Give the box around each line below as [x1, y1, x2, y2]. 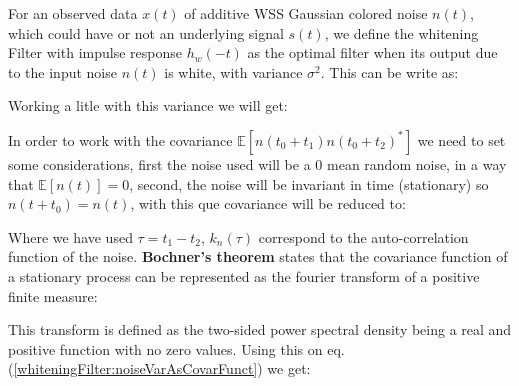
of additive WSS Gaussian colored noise [184, 3, 428, 23]
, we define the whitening [324, 22, 479, 43]
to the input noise [8, 61, 117, 82]
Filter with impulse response [8, 42, 182, 63]
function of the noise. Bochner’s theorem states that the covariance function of [8, 246, 508, 267]
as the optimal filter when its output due [247, 42, 498, 63]
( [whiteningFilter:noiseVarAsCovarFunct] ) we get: [8, 358, 311, 379]
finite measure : [8, 285, 98, 306]
